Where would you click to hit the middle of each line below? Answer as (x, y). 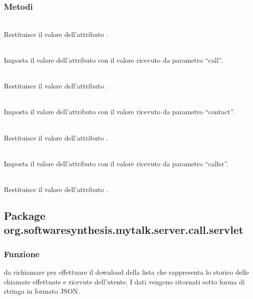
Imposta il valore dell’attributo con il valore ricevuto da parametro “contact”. (119, 112)
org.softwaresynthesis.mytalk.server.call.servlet (124, 230)
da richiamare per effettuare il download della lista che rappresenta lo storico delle (126, 272)
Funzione (22, 254)
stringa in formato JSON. (42, 291)
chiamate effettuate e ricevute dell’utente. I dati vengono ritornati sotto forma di (124, 281)
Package (25, 215)
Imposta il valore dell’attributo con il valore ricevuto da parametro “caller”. (116, 163)
